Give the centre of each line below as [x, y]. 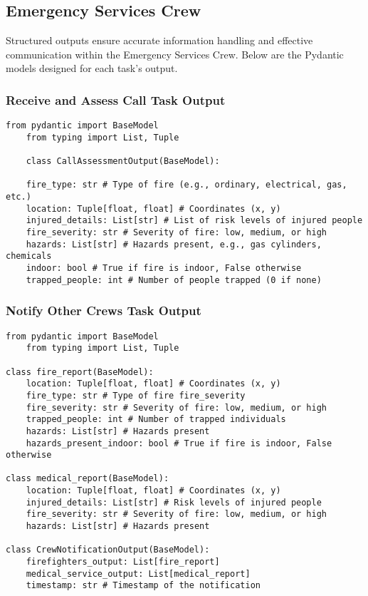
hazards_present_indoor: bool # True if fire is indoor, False [179, 443]
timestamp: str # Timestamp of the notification [143, 586]
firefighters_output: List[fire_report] [123, 562]
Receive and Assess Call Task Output [116, 99]
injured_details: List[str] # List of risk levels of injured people [194, 221]
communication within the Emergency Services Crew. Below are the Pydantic [175, 54]
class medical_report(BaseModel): [88, 479]
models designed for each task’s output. [92, 68]
